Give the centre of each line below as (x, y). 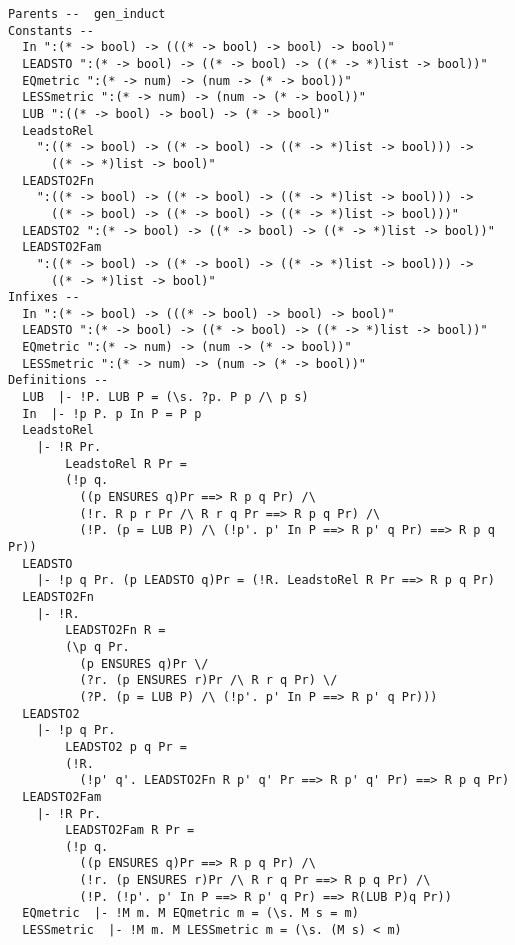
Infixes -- (44, 297)
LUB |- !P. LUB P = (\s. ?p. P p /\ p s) (165, 397)
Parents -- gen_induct (87, 14)
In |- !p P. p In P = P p (112, 413)
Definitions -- (58, 380)
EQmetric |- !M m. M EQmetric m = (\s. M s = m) (190, 913)
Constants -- (51, 30)
